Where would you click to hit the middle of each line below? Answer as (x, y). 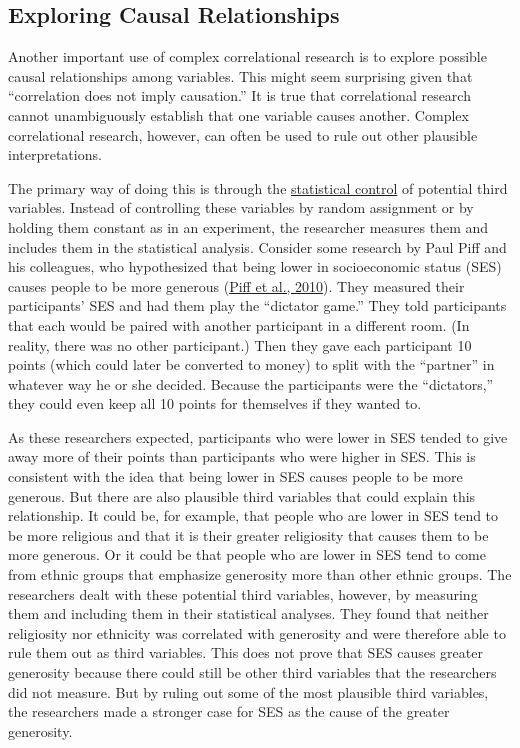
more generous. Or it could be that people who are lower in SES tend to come (247, 554)
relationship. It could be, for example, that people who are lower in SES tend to (253, 515)
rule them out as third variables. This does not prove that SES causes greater (245, 652)
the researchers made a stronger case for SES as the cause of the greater (229, 711)
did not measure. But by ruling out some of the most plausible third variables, (248, 691)
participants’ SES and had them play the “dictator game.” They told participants (257, 305)
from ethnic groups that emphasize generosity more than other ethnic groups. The (260, 574)
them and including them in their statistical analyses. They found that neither (248, 613)
